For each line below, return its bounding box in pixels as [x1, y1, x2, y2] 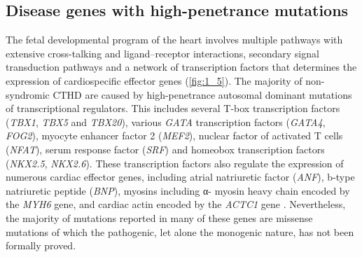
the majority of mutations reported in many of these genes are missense [6, 210, 313, 225]
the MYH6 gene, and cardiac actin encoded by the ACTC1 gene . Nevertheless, [6, 197, 346, 211]
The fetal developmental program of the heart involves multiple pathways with [6, 32, 343, 47]
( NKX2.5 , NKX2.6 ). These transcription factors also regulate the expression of [6, 155, 344, 170]
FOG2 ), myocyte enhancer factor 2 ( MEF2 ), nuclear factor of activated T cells [6, 128, 343, 143]
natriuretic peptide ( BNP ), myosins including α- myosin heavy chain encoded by [6, 183, 350, 197]
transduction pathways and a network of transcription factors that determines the [6, 60, 357, 74]
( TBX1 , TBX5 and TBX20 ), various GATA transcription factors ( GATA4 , [6, 114, 326, 129]
